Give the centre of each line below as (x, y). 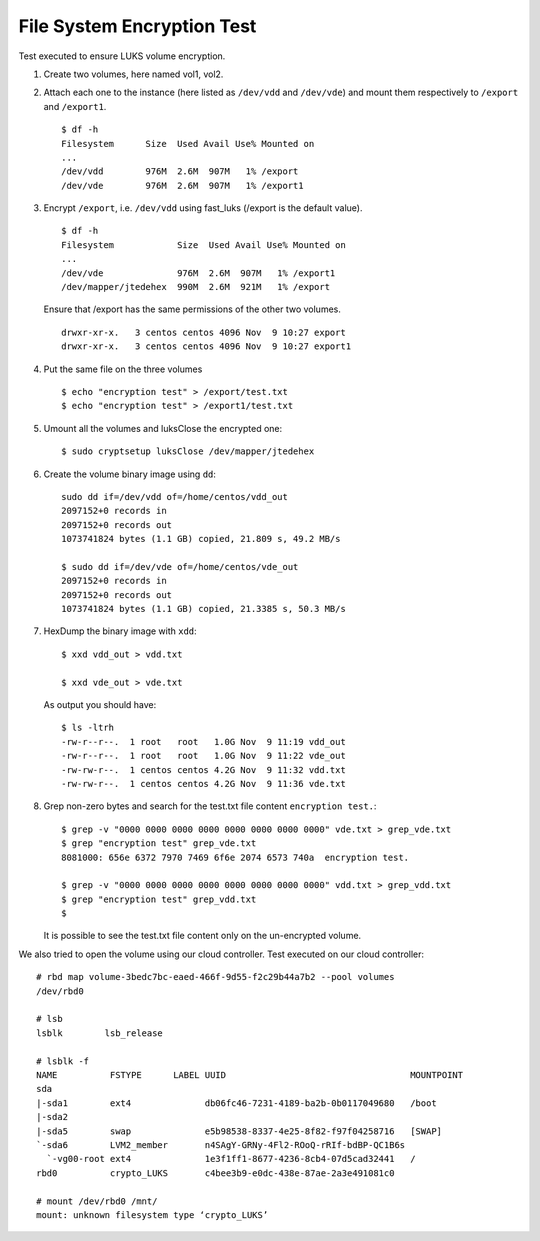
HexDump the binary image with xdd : (120, 631)
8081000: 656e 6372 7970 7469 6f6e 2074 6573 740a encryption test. (235, 857)
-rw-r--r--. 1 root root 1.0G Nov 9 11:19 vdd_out (204, 741)
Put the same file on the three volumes (123, 369)
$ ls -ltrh (88, 728)
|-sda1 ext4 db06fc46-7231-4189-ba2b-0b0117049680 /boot (236, 1103)
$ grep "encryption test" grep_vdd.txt (159, 899)
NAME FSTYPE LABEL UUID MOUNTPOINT (250, 1074)
